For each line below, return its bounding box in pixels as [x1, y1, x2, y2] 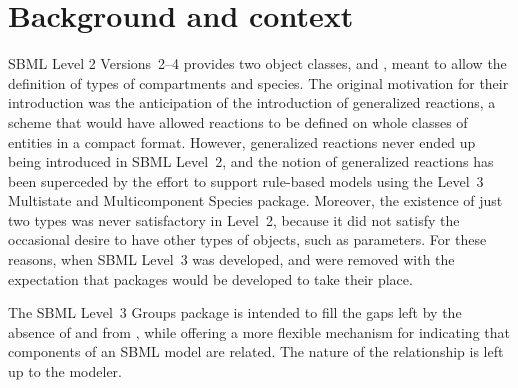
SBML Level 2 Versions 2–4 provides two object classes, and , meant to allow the [8, 53, 507, 74]
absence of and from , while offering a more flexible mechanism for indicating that [8, 321, 510, 342]
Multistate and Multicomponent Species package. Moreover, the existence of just [8, 190, 503, 211]
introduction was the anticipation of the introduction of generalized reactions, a [8, 92, 496, 113]
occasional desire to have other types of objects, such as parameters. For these [8, 229, 487, 250]
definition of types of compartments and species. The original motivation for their [8, 72, 509, 93]
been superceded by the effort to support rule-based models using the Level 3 [8, 170, 484, 191]
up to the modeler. [8, 361, 122, 382]
